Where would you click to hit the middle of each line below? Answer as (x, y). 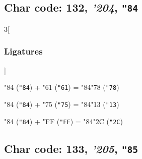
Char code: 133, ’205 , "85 (71, 148)
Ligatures (23, 51)
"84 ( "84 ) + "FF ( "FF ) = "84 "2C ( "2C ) (63, 121)
